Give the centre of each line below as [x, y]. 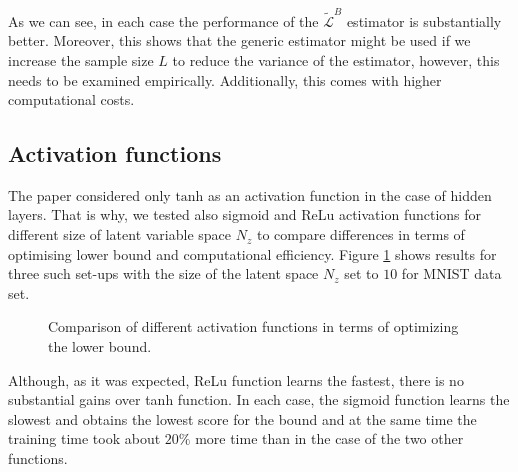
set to [361, 273]
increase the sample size [81, 59]
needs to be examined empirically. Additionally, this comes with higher [225, 79]
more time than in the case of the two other [329, 438]
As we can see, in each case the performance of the [163, 20]
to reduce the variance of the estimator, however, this [336, 59]
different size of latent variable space [120, 234]
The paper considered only [89, 194]
